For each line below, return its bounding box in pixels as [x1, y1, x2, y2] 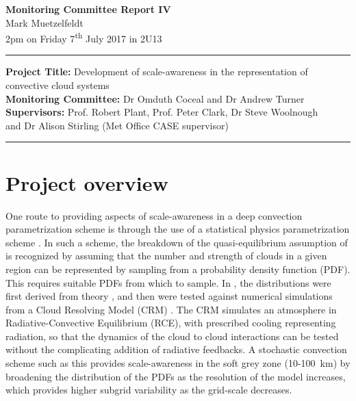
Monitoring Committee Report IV [5, 2, 171, 16]
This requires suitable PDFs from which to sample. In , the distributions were [5, 275, 331, 289]
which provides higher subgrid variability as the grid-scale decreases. [5, 383, 292, 397]
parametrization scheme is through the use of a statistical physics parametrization [5, 222, 350, 236]
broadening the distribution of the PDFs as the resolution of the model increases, [5, 369, 346, 383]
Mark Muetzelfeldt [5, 15, 84, 29]
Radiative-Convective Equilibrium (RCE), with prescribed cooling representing [5, 315, 336, 330]
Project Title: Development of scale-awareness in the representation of [5, 64, 308, 79]
